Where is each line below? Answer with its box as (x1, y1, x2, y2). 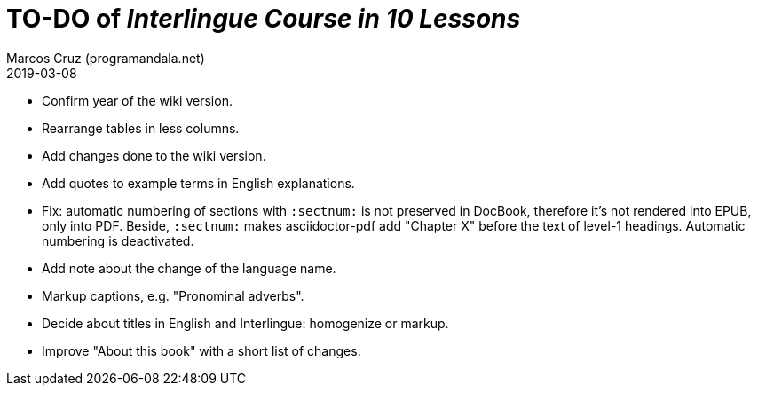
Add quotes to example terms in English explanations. (42, 175, 355, 191)
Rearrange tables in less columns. (42, 120, 240, 136)
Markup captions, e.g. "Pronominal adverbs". (42, 287, 304, 303)
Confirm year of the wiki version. (42, 92, 233, 108)
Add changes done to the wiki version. (42, 147, 266, 163)
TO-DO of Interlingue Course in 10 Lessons (6, 4, 521, 34)
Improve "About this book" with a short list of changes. (42, 342, 361, 358)
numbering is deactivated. (42, 232, 194, 248)
